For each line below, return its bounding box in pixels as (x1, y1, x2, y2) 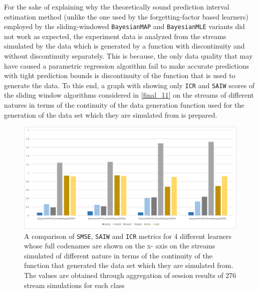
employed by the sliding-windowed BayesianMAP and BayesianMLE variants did (4, 21, 245, 32)
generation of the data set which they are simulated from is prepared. (4, 109, 217, 120)
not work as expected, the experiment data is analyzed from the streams (4, 31, 226, 41)
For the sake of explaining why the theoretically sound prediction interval (4, 2, 229, 12)
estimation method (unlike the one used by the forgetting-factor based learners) (4, 11, 248, 22)
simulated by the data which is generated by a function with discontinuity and (4, 41, 245, 51)
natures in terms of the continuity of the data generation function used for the (4, 100, 244, 110)
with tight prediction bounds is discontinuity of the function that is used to (4, 70, 235, 81)
